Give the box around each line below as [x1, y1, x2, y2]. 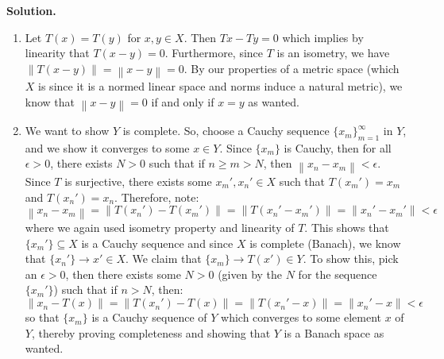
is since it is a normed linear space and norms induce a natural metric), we [38, 78, 403, 95]
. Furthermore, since [164, 44, 264, 61]
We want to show [25, 122, 110, 139]
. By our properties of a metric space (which [183, 60, 400, 76]
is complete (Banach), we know [249, 234, 401, 251]
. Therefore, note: [114, 188, 199, 205]
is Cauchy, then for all [284, 139, 392, 156]
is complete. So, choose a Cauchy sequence [122, 122, 330, 139]
